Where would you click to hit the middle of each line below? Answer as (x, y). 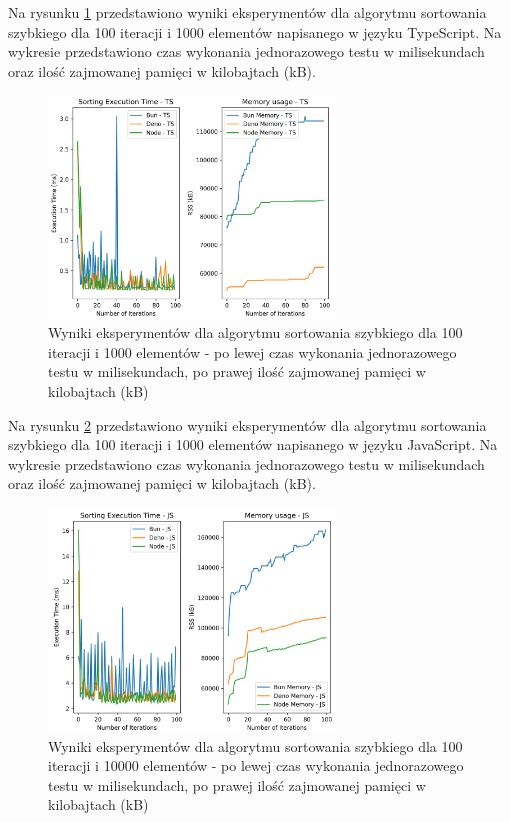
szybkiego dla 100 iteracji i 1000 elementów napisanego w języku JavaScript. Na (253, 444)
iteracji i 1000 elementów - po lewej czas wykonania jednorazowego (252, 351)
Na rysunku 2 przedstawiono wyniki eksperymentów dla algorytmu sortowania (247, 424)
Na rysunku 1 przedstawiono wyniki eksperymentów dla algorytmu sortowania (247, 12)
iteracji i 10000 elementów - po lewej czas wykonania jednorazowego (256, 765)
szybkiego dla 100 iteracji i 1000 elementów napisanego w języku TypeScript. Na (255, 31)
